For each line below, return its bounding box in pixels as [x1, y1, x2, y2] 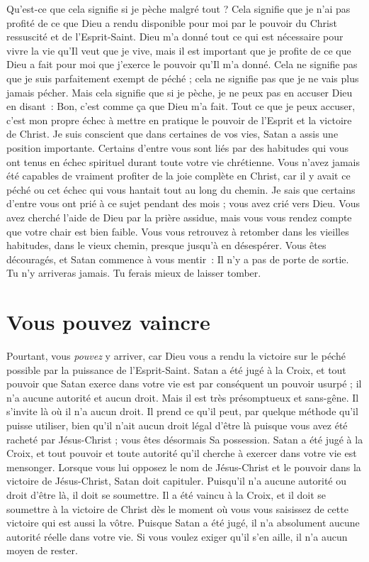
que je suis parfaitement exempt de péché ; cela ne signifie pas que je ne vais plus [6, 70, 359, 85]
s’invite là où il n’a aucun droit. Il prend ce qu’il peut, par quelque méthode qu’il [6, 404, 358, 419]
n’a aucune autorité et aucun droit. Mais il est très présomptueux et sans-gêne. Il [6, 390, 359, 404]
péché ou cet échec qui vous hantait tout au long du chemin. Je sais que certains [6, 182, 356, 197]
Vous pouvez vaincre [6, 307, 210, 336]
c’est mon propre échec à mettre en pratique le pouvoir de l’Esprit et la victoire [6, 112, 352, 127]
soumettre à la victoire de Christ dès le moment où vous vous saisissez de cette [6, 501, 348, 516]
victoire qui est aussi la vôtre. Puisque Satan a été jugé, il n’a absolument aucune [6, 515, 360, 530]
